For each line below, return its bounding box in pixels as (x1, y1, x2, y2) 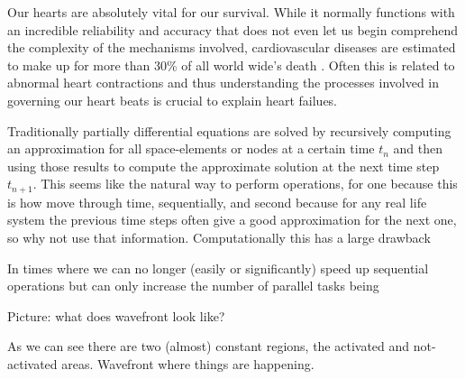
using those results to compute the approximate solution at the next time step (7, 156, 440, 175)
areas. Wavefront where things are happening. (61, 354, 315, 373)
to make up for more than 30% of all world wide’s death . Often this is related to (7, 55, 455, 74)
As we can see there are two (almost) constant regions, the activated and (7, 337, 410, 356)
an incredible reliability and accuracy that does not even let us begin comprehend (7, 20, 459, 39)
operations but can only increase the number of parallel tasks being (7, 276, 379, 295)
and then (393, 139, 443, 158)
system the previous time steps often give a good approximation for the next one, (7, 210, 457, 229)
